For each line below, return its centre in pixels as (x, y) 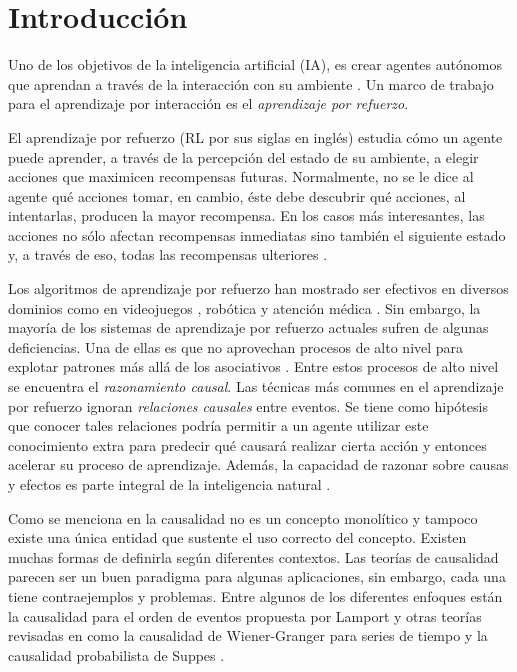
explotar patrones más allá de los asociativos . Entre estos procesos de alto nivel (253, 366)
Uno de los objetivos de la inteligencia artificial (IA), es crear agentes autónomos (255, 64)
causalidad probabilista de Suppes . (116, 654)
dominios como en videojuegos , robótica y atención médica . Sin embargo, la (244, 307)
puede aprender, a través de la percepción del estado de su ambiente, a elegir (243, 156)
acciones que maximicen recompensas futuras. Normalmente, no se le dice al (241, 176)
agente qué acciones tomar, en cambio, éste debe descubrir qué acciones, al (237, 195)
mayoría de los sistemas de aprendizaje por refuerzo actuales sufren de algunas (248, 327)
